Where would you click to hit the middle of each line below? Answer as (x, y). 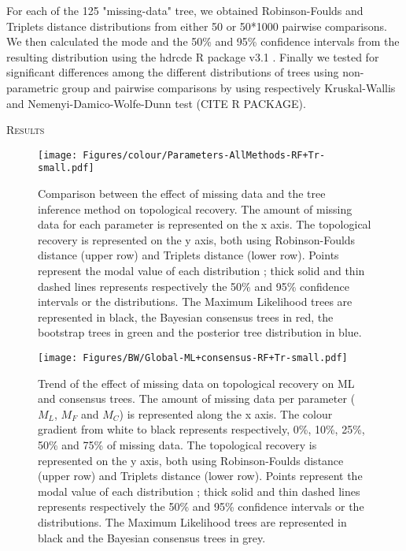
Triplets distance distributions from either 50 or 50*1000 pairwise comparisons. (197, 26)
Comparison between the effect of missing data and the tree (182, 194)
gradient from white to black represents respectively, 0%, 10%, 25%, (201, 429)
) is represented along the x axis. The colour (226, 413)
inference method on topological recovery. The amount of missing (195, 208)
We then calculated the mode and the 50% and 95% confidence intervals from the (203, 41)
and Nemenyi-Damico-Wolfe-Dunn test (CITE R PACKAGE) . (156, 103)
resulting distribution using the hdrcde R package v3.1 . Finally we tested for (193, 56)
